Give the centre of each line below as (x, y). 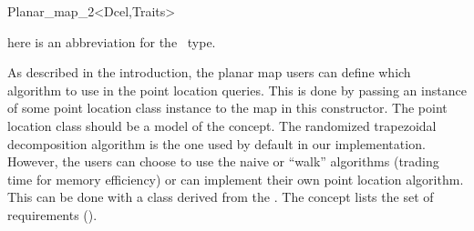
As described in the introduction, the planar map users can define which (209, 72)
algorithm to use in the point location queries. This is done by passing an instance (237, 90)
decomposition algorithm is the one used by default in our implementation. (216, 143)
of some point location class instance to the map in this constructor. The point (227, 108)
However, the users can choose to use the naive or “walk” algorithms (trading (223, 161)
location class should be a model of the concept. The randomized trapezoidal (222, 125)
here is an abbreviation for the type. (112, 41)
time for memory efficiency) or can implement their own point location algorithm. (236, 179)
